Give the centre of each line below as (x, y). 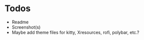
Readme (20, 22)
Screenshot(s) (26, 27)
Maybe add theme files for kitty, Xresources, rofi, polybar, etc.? (75, 32)
